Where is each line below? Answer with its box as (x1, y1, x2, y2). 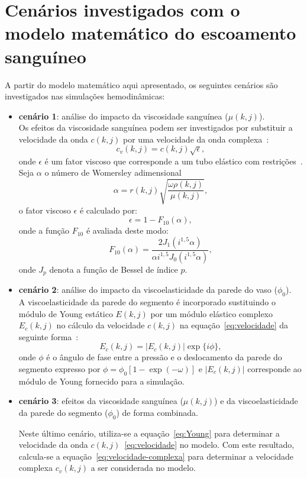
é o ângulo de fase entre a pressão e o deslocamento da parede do (46, 351, 282, 363)
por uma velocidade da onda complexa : (123, 133, 269, 145)
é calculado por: (79, 204, 137, 216)
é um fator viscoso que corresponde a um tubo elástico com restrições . (44, 154, 303, 167)
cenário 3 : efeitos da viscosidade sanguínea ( (18, 395, 183, 407)
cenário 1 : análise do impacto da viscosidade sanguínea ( (18, 109, 228, 122)
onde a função (18, 224, 69, 237)
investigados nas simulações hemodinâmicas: (5, 90, 165, 102)
